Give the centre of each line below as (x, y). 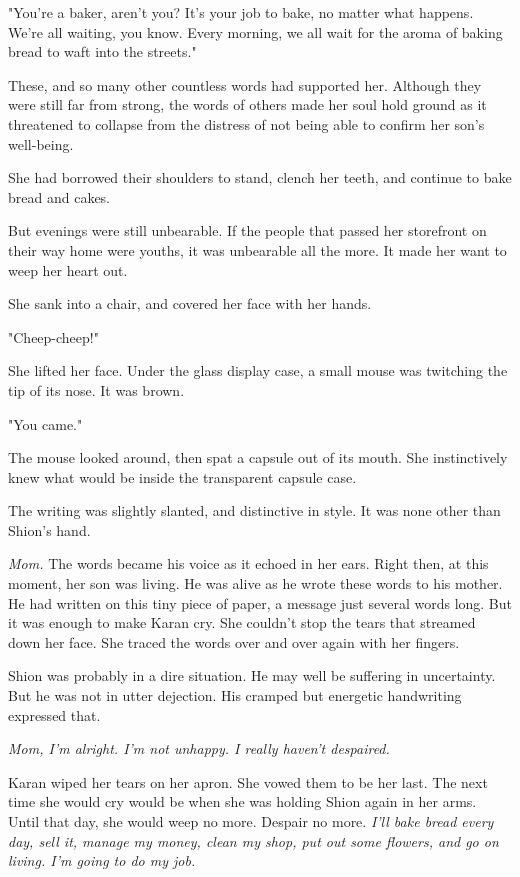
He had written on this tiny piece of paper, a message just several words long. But (260, 602)
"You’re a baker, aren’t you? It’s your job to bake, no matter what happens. (241, 12)
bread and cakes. (59, 196)
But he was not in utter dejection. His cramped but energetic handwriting (235, 695)
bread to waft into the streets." (102, 51)
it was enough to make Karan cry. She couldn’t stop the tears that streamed (242, 622)
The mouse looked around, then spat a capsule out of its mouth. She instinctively (258, 457)
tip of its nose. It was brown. (96, 389)
